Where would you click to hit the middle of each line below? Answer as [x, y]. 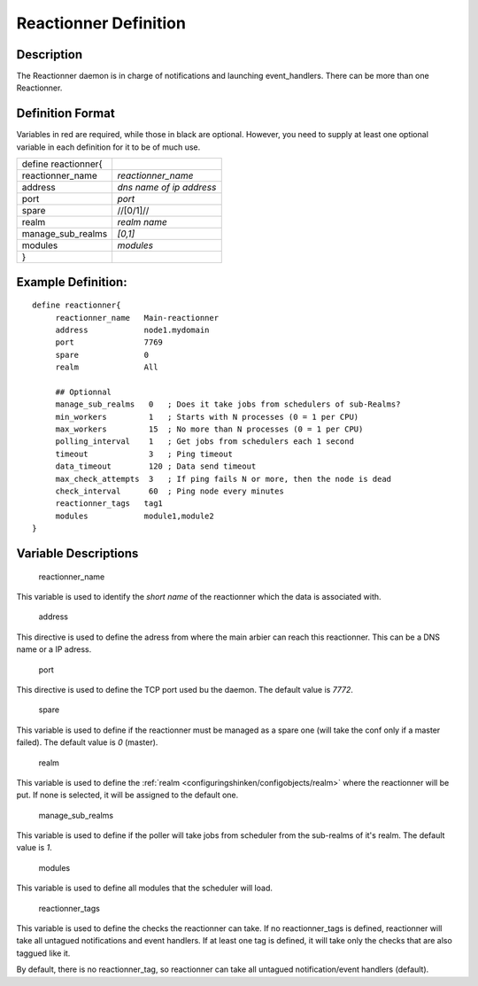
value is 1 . [34, 848]
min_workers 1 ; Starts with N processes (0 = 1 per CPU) [207, 417]
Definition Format [66, 114]
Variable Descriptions [77, 553]
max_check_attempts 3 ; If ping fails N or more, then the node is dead [224, 479]
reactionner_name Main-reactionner [137, 318]
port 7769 [109, 342]
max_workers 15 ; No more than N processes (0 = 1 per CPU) [209, 429]
